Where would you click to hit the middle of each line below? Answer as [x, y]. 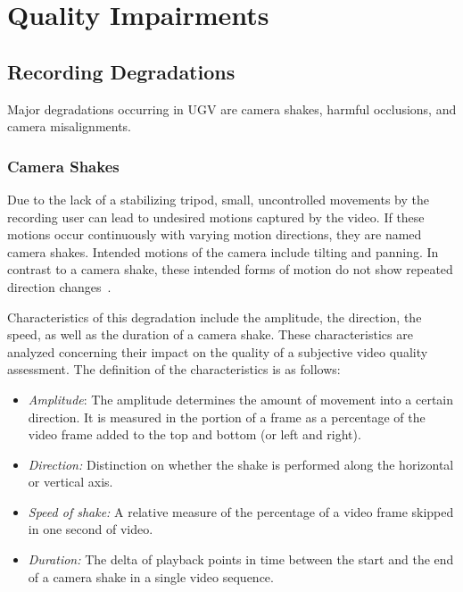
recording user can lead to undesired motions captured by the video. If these [216, 217]
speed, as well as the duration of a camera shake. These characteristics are [210, 334]
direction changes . [59, 286]
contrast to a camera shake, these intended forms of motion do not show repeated [230, 269]
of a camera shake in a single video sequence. [151, 576]
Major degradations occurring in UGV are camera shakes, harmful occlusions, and [232, 108]
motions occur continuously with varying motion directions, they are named [215, 234]
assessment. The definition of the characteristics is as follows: [174, 369]
